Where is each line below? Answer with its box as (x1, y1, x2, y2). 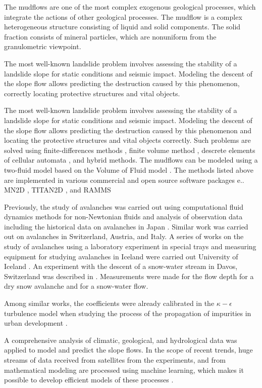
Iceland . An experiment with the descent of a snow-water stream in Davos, (4, 261, 238, 271)
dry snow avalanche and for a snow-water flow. (4, 281, 148, 291)
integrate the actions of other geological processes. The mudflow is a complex (4, 11, 242, 22)
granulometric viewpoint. (4, 41, 81, 52)
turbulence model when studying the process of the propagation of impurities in (4, 307, 251, 318)
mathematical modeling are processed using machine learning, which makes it (4, 364, 244, 375)
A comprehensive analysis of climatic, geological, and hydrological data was (4, 334, 237, 345)
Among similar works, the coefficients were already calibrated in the (4, 298, 215, 308)
